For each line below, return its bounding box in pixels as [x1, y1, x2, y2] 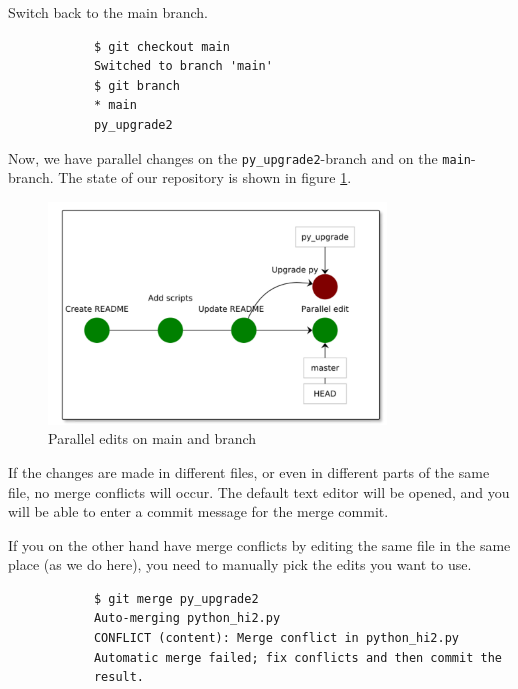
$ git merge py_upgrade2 [93, 591, 259, 606]
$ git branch [93, 78, 180, 93]
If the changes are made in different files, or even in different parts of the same [8, 461, 490, 482]
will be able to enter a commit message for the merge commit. [8, 501, 389, 522]
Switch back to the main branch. [8, 2, 208, 22]
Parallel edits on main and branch [48, 428, 257, 449]
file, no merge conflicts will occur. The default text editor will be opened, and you [8, 481, 510, 502]
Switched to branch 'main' [93, 59, 273, 74]
